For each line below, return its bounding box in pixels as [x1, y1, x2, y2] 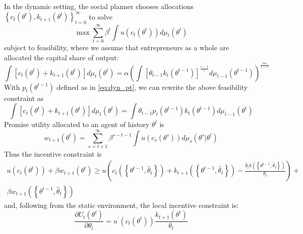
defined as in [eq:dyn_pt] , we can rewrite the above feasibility [56, 81, 248, 92]
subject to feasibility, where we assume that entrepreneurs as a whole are [4, 42, 229, 53]
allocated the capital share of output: [4, 52, 119, 62]
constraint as [4, 92, 44, 103]
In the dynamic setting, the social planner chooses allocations [4, 1, 194, 11]
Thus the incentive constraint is [4, 148, 102, 159]
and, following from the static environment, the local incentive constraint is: [4, 199, 239, 210]
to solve [89, 11, 113, 22]
